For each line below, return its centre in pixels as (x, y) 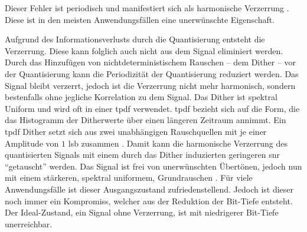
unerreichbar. (29, 223)
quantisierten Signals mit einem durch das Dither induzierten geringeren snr (142, 155)
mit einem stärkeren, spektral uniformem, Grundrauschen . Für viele (129, 178)
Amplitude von (32, 143)
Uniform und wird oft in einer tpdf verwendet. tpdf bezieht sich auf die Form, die (152, 108)
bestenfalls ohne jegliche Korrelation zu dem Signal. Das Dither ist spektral (141, 97)
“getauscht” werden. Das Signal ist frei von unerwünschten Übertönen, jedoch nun (153, 166)
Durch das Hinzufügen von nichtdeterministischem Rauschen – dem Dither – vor (150, 62)
